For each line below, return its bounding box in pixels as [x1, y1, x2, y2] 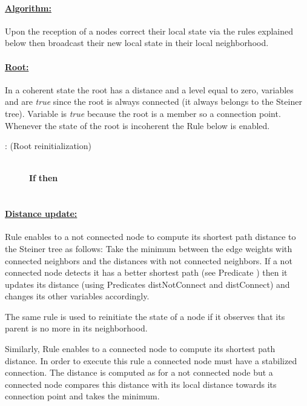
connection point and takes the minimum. [5, 390, 160, 402]
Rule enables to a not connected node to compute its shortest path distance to [5, 230, 296, 243]
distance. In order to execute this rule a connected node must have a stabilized [5, 354, 297, 367]
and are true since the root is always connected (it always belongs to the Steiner [5, 95, 302, 108]
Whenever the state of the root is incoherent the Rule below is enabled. [5, 119, 270, 131]
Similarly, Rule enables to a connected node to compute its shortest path [5, 342, 276, 355]
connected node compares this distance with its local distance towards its [5, 378, 277, 390]
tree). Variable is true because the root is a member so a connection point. [5, 107, 281, 119]
